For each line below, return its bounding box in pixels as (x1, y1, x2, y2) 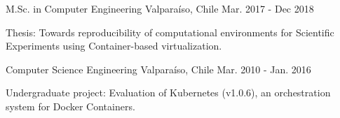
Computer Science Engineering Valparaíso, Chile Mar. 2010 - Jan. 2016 (6, 61, 311, 76)
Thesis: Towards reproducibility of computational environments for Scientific (6, 24, 334, 39)
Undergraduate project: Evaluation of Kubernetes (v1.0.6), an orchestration (6, 85, 331, 100)
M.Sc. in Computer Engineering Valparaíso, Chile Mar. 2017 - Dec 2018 (6, 1, 314, 15)
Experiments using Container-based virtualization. (6, 38, 222, 53)
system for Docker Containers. (6, 98, 135, 113)
